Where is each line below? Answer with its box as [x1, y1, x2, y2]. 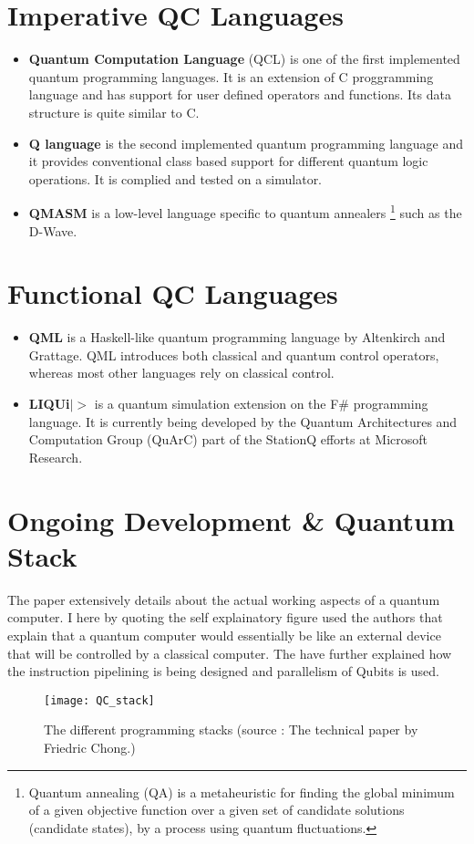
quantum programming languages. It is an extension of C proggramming [28, 67, 434, 86]
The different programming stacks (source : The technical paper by [44, 720, 418, 739]
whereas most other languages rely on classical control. [28, 363, 335, 382]
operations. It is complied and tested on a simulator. [28, 169, 323, 188]
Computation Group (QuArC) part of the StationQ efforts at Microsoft [28, 430, 428, 449]
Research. [28, 447, 83, 466]
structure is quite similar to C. [28, 102, 200, 121]
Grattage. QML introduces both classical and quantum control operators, [28, 345, 439, 364]
